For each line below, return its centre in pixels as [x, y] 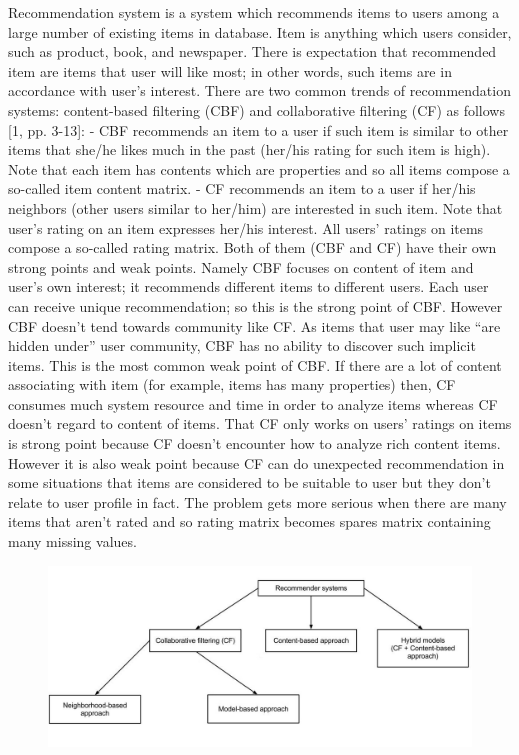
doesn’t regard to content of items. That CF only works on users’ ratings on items [260, 423]
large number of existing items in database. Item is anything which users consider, [260, 31]
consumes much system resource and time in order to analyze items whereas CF [253, 403]
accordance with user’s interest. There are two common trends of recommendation [259, 90]
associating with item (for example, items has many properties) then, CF [232, 384]
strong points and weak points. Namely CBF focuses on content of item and [241, 266]
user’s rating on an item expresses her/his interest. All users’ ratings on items [246, 227]
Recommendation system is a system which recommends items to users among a [254, 12]
